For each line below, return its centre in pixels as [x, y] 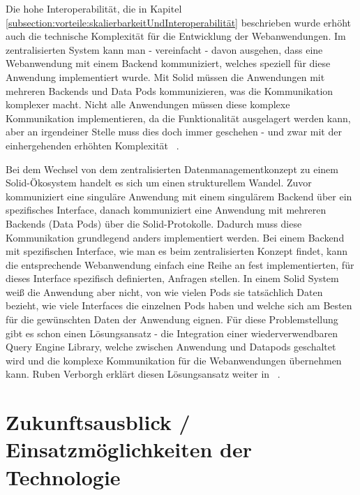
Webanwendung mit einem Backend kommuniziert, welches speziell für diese [168, 63]
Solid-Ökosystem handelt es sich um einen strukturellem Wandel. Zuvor [159, 183]
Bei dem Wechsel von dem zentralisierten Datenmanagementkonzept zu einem [172, 169]
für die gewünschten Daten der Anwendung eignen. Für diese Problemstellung [172, 319]
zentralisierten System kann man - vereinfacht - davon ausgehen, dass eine [164, 49]
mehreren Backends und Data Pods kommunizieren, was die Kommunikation [170, 90]
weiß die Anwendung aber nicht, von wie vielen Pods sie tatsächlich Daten [164, 291]
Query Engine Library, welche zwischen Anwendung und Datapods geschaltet [171, 347]
